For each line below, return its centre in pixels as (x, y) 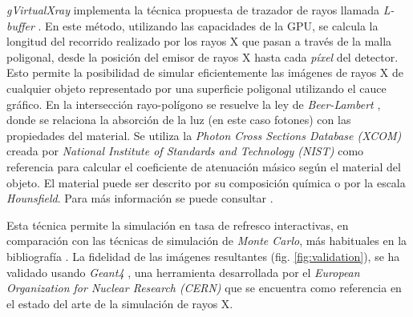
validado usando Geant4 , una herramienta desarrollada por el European (183, 272)
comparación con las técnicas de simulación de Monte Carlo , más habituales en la (207, 241)
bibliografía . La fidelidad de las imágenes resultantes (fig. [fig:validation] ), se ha (203, 256)
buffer (20, 25)
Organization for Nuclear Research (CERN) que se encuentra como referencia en (204, 288)
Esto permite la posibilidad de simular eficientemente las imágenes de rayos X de (205, 72)
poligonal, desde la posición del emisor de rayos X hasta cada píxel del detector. (202, 56)
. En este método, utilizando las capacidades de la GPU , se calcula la (208, 25)
